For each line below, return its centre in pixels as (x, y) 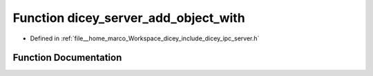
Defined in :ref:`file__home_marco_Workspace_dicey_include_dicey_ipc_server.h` (145, 38)
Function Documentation (67, 58)
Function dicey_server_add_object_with (129, 18)
